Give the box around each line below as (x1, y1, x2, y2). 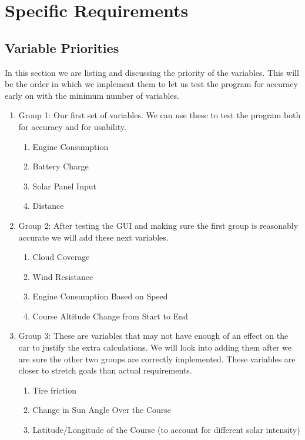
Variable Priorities (5, 38, 119, 56)
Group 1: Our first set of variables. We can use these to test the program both (18, 109, 301, 121)
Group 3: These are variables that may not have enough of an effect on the (18, 329, 289, 342)
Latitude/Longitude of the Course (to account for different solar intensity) (32, 424, 300, 436)
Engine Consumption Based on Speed (32, 290, 168, 302)
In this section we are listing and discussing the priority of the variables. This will (5, 66, 299, 78)
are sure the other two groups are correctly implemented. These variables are (18, 352, 296, 365)
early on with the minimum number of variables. (5, 89, 179, 101)
